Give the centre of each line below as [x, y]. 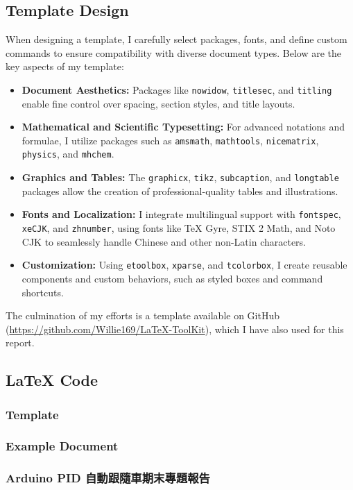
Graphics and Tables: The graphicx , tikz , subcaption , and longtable [180, 177]
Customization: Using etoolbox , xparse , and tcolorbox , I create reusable [184, 265]
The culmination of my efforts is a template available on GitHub [143, 315]
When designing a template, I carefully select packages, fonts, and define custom [176, 39]
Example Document [62, 446]
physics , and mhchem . [68, 154]
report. [20, 343]
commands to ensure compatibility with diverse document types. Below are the [173, 52]
